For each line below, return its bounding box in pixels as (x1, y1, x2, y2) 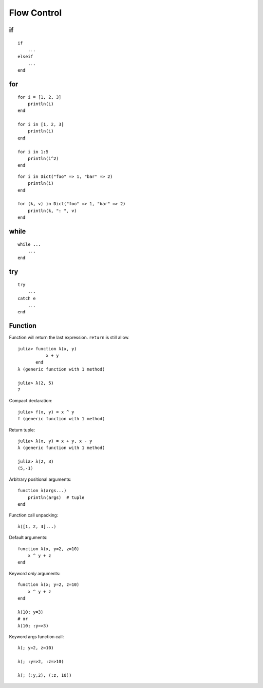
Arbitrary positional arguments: (9, 476, 72, 482)
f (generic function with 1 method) (18, 416, 105, 422)
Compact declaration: (9, 398, 53, 404)
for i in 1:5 (18, 149, 49, 154)
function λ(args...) (18, 488, 67, 494)
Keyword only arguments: (9, 570, 61, 576)
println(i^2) (27, 156, 59, 161)
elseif (18, 54, 34, 60)
